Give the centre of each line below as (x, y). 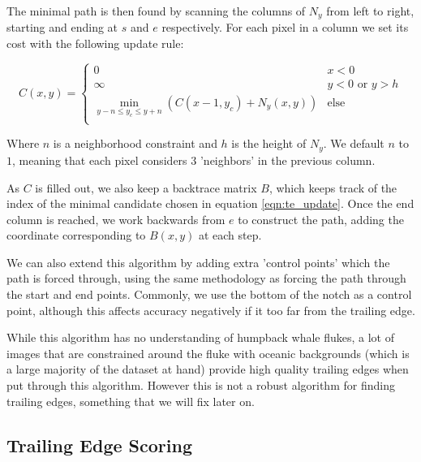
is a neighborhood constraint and (135, 143)
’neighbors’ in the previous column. (288, 160)
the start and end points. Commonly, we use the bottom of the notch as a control (209, 294)
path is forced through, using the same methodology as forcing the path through (206, 278)
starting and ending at (62, 27)
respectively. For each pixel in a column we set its (285, 27)
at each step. (230, 235)
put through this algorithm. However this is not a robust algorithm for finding (201, 385)
